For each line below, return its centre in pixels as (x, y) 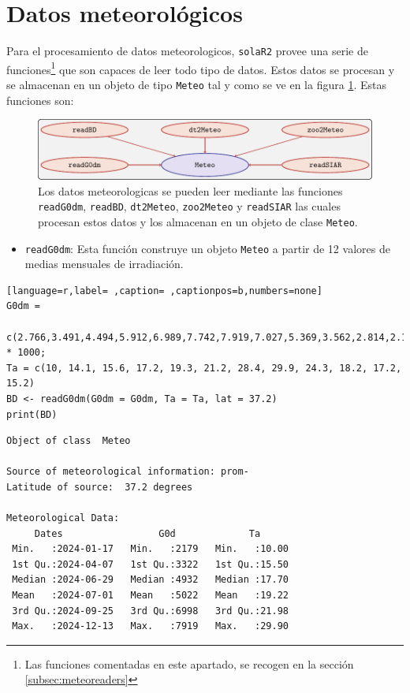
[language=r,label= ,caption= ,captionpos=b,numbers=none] (164, 291)
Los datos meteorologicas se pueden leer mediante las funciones (190, 190)
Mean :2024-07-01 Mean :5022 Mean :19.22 (150, 596)
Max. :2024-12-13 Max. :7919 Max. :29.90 (150, 626)
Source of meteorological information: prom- (128, 472)
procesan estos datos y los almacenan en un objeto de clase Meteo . (198, 221)
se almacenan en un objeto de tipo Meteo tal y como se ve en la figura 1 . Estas (196, 85)
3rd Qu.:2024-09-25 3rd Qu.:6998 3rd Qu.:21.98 (150, 611)
